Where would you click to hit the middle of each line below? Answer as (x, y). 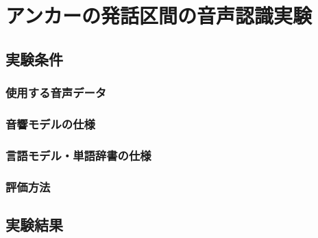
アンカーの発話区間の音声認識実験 (159, 15)
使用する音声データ (56, 93)
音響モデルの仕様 (50, 123)
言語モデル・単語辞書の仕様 (78, 155)
